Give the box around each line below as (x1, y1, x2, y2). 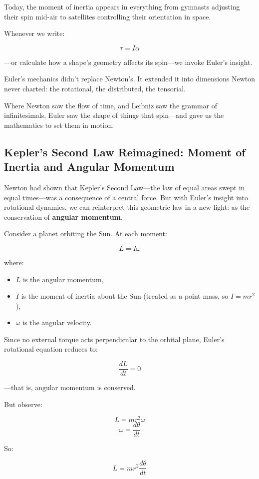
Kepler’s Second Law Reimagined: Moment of (4, 144, 246, 159)
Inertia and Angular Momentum (4, 159, 175, 174)
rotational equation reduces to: (4, 344, 98, 354)
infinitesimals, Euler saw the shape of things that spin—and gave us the (4, 110, 224, 120)
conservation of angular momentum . (4, 211, 123, 222)
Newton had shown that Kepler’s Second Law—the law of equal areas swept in (4, 182, 245, 192)
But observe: (4, 399, 42, 409)
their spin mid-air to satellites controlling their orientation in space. (4, 11, 211, 21)
